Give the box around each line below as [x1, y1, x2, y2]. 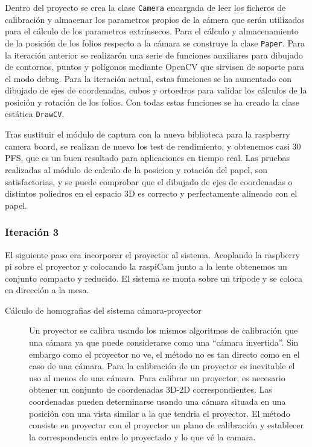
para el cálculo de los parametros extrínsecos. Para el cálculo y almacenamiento [5, 25, 299, 37]
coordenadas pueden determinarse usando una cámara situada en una [29, 395, 286, 408]
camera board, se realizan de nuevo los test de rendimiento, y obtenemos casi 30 [5, 139, 301, 152]
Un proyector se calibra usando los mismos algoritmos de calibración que [29, 324, 298, 337]
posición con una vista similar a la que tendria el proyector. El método [29, 407, 290, 419]
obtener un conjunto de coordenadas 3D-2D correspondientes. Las [29, 383, 272, 396]
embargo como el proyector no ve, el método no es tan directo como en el [29, 347, 300, 360]
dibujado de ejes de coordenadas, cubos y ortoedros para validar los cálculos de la [5, 84, 307, 97]
